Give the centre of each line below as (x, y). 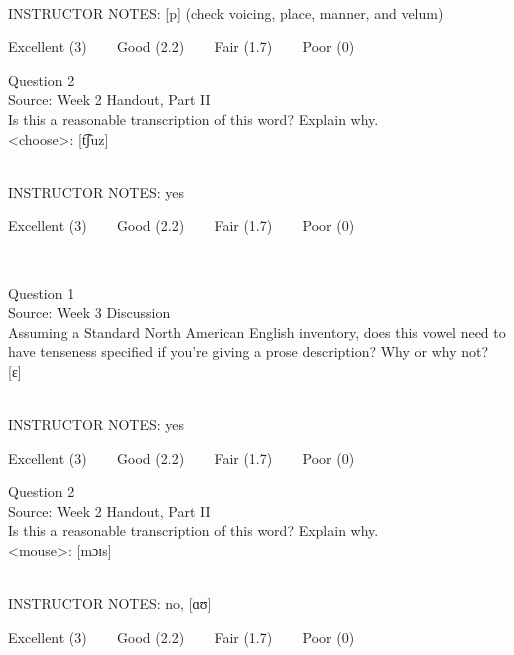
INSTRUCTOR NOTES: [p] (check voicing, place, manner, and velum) (226, 12)
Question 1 (41, 292)
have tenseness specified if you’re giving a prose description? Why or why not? (248, 351)
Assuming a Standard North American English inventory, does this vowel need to (257, 331)
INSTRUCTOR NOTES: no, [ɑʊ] (110, 603)
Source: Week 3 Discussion (89, 312)
